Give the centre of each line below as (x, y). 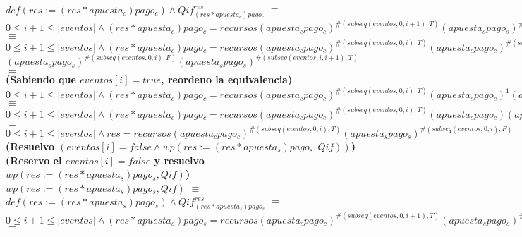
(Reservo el (34, 160)
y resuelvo (179, 160)
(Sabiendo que (41, 79)
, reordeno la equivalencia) (227, 79)
